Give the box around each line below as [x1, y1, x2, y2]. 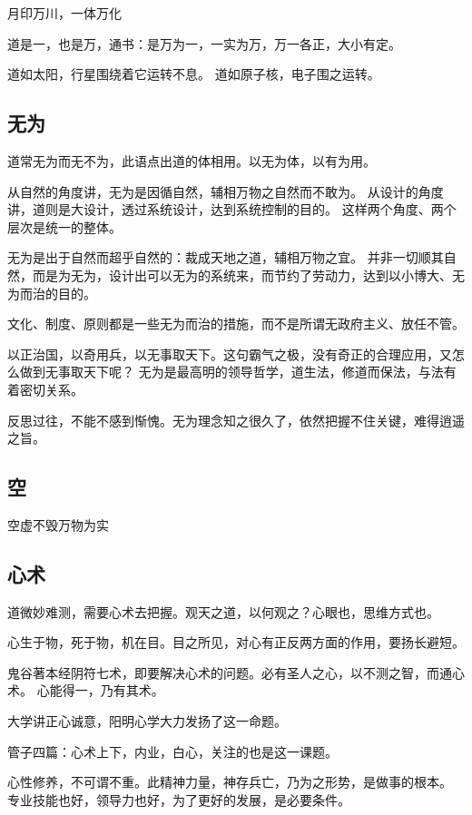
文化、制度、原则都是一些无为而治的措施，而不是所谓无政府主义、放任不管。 [7, 314, 465, 333]
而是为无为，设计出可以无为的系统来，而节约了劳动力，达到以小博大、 [32, 265, 452, 284]
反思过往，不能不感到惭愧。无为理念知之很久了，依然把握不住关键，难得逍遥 [7, 410, 465, 429]
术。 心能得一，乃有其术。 [7, 681, 164, 700]
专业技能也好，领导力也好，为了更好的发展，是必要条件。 [7, 790, 350, 809]
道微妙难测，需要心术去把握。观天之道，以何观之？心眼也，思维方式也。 [7, 602, 439, 621]
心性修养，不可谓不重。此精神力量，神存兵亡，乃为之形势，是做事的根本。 [7, 772, 452, 791]
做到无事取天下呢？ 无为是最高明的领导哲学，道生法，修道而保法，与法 [19, 362, 444, 381]
